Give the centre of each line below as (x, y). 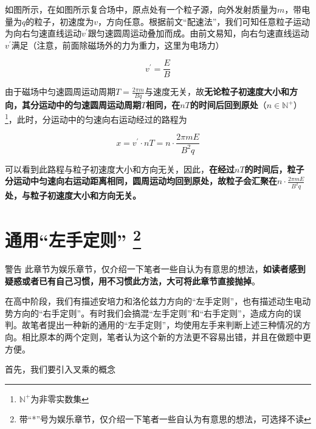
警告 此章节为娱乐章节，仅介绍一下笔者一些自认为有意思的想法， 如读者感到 (155, 269)
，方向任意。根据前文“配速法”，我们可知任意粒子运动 (204, 21)
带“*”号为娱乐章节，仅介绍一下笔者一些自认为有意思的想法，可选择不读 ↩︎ (165, 419)
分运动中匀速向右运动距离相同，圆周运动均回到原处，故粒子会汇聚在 (141, 181)
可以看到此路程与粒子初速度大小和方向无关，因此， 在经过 (120, 169)
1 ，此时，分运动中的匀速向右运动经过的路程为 (96, 118)
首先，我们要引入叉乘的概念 (60, 369)
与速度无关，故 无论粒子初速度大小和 (217, 91)
